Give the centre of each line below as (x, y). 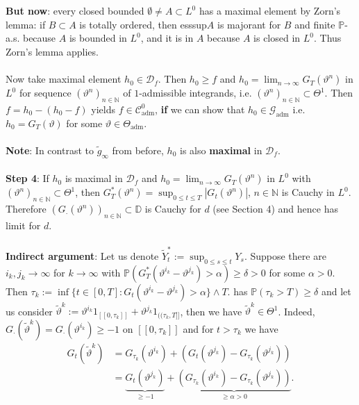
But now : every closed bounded (75, 11)
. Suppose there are (285, 255)
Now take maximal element (64, 79)
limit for (23, 225)
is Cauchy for (173, 209)
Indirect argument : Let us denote (82, 255)
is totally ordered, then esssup (143, 24)
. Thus (328, 38)
